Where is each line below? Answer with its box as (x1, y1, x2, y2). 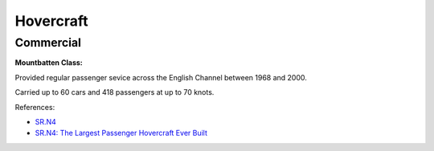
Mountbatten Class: (14, 58, 84, 67)
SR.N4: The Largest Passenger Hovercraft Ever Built (35, 129, 208, 138)
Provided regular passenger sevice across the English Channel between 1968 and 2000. (14, 72, 307, 82)
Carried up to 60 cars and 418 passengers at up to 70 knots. (14, 88, 215, 97)
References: (14, 102, 55, 112)
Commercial (14, 35, 82, 50)
